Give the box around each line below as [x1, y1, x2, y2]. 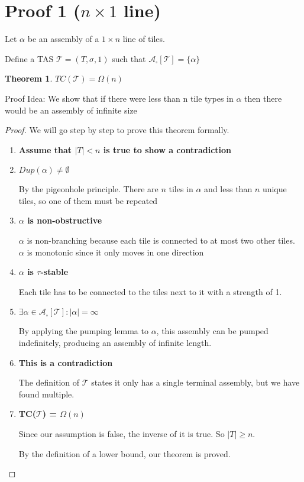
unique [262, 183, 287, 195]
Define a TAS [5, 52, 54, 64]
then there [244, 92, 282, 104]
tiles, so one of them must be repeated [18, 194, 158, 206]
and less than [204, 183, 253, 195]
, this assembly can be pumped [156, 325, 269, 337]
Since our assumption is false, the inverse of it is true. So [18, 428, 225, 439]
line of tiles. [122, 33, 165, 45]
